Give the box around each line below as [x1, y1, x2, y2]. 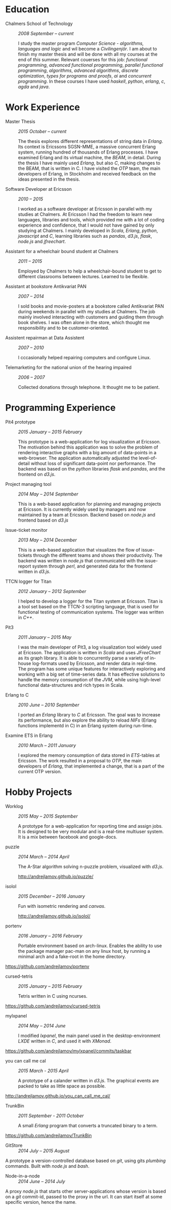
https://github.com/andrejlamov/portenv [5, 963, 89, 969]
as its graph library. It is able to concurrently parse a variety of [18, 655, 149, 661]
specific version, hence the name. [5, 1199, 77, 1205]
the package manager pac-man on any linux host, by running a [18, 948, 151, 954]
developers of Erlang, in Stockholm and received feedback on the [18, 170, 156, 177]
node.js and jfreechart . [18, 238, 66, 244]
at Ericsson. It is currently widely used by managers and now [18, 506, 146, 512]
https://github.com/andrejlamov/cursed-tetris [5, 1003, 101, 1009]
